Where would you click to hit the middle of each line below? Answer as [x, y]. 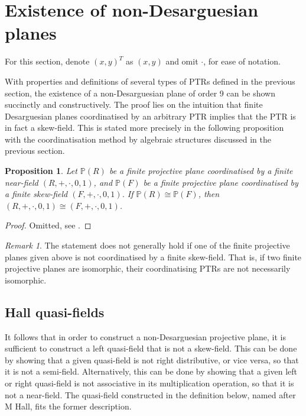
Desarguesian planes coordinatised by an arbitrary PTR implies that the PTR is [150, 116]
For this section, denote [47, 61]
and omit [182, 61]
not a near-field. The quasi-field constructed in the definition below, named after [150, 394]
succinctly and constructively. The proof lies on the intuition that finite [134, 104]
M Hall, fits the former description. [68, 406]
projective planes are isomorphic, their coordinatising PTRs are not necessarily [148, 268]
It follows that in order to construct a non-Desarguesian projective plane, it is [145, 336]
